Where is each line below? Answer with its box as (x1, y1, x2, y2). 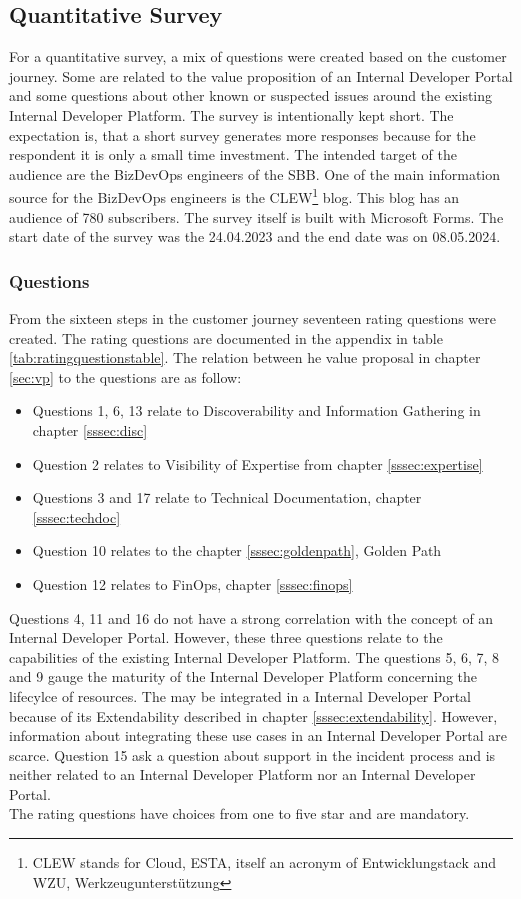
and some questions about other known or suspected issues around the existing (9, 85, 493, 106)
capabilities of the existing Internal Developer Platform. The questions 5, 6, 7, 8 (9, 646, 500, 667)
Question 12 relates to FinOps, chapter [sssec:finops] (32, 573, 353, 594)
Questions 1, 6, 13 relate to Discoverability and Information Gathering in (32, 400, 481, 421)
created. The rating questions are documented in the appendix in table (9, 327, 443, 348)
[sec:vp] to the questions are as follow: (9, 366, 242, 387)
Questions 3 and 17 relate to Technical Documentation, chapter (32, 487, 422, 508)
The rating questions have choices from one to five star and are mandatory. (9, 803, 470, 824)
